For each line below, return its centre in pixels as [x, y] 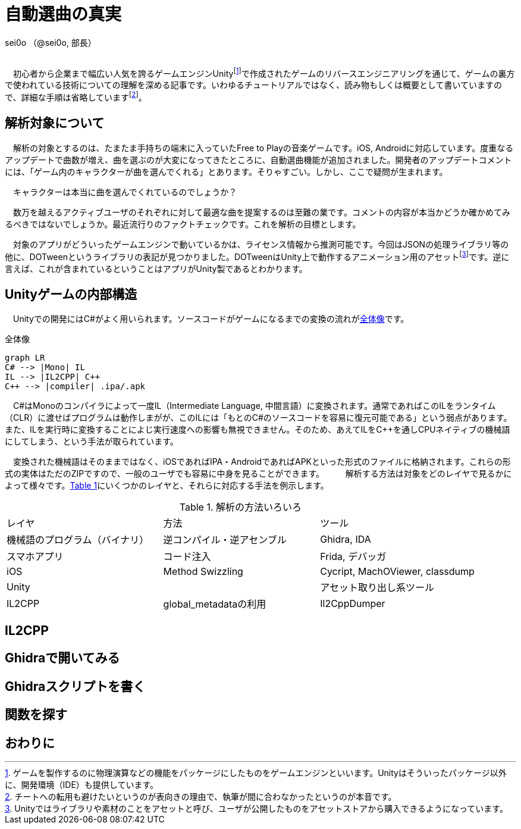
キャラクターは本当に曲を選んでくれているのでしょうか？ [125, 192]
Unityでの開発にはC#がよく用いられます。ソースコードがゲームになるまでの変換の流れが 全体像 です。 [211, 319]
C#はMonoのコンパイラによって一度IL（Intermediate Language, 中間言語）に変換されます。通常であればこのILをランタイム [254, 406]
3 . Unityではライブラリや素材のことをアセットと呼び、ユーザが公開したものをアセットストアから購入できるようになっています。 [256, 808]
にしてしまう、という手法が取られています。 [92, 442]
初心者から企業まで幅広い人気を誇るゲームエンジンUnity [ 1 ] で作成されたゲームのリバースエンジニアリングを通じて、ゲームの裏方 [264, 72]
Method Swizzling [203, 572]
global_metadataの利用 [215, 604]
